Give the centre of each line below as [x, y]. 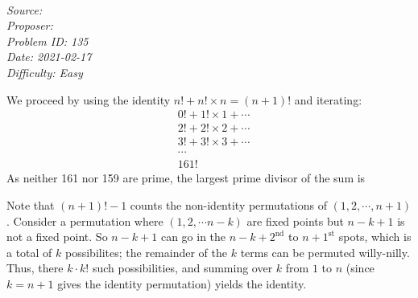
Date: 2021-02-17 [49, 57]
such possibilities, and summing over [182, 268]
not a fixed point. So [57, 237]
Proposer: [30, 25]
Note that [31, 204]
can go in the [193, 237]
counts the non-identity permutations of [228, 204]
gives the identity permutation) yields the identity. [182, 283]
